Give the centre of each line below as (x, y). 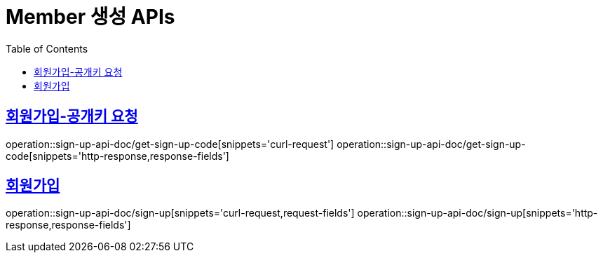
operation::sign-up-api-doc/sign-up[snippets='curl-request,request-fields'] (180, 213)
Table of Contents (47, 48)
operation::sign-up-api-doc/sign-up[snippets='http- (477, 213)
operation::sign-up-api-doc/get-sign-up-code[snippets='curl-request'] (170, 144)
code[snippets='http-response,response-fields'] (117, 156)
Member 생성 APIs (90, 17)
